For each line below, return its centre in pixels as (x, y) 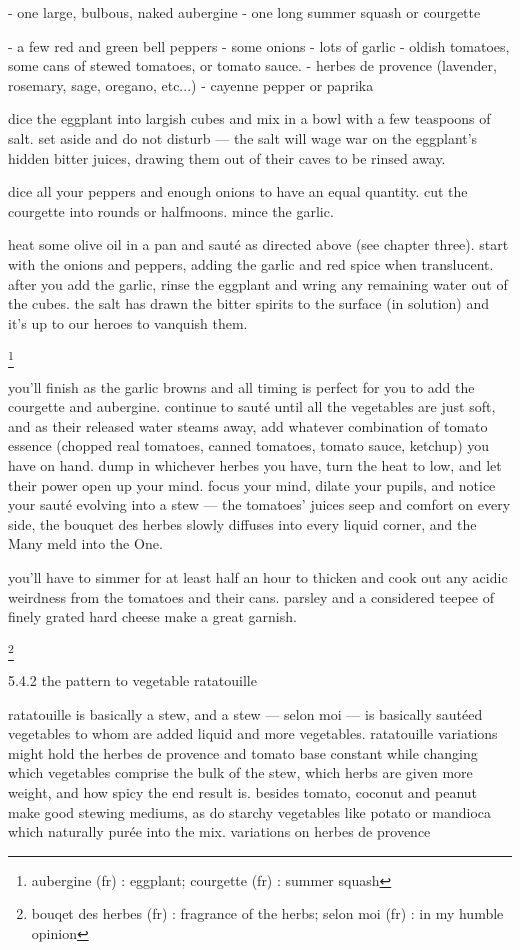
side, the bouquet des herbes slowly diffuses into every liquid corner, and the (242, 523)
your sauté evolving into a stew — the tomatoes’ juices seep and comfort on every (259, 504)
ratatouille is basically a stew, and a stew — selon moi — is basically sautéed (245, 713)
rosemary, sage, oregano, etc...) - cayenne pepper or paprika (191, 84)
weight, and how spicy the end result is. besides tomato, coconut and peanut (243, 792)
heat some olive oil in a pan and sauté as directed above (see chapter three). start (258, 244)
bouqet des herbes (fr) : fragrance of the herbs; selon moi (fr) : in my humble (267, 913)
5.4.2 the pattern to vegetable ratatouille (132, 680)
